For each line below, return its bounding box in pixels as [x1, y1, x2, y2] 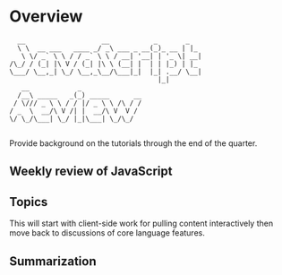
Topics [9, 194, 48, 210]
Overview [9, 6, 83, 27]
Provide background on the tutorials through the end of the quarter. [9, 137, 258, 149]
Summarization [9, 254, 97, 269]
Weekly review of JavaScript [9, 164, 173, 179]
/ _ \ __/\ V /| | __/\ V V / [9, 106, 139, 116]
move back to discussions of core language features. [9, 228, 206, 238]
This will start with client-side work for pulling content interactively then [9, 218, 274, 229]
